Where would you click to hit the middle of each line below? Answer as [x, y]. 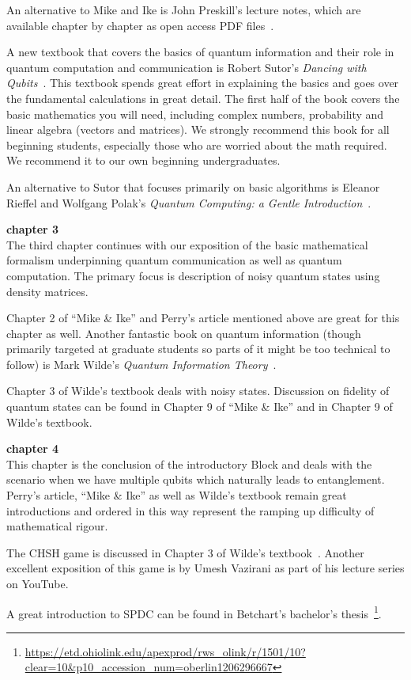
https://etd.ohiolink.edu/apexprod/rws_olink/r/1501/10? [165, 651]
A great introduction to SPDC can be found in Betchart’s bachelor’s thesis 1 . [194, 612]
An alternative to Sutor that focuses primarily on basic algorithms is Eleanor [193, 186]
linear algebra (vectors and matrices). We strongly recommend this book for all [198, 129]
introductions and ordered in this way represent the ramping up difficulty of [190, 510]
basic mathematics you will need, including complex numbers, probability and [195, 114]
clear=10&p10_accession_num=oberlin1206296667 [149, 667]
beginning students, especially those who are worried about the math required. [197, 144]
